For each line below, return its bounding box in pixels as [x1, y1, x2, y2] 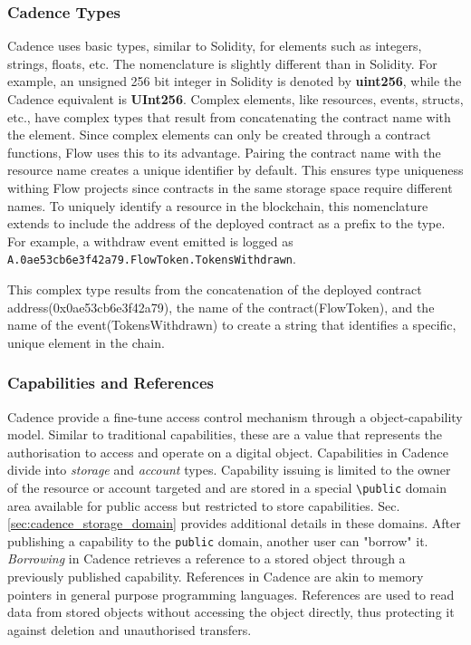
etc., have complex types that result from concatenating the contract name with [7, 107, 451, 126]
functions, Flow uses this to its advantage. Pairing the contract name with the [7, 142, 441, 161]
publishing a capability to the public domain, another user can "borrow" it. [7, 531, 428, 550]
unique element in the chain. [7, 332, 165, 351]
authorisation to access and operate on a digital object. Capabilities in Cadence [7, 442, 448, 461]
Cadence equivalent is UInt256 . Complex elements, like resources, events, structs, [7, 90, 464, 108]
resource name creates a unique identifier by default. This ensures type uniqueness [7, 160, 464, 179]
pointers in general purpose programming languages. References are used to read [7, 584, 455, 603]
